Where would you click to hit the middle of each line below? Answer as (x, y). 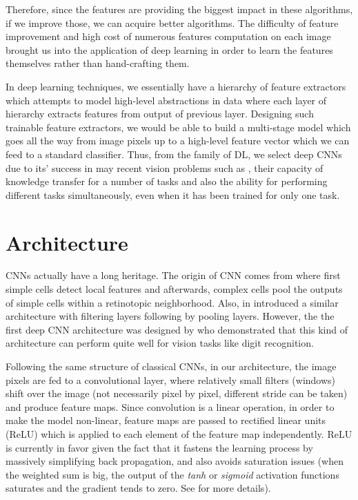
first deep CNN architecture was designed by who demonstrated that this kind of (177, 329)
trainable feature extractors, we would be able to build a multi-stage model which (178, 127)
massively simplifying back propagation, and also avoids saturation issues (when (175, 461)
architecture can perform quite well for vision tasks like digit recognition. (160, 343)
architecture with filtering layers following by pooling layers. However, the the (170, 316)
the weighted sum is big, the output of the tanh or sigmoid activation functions (172, 474)
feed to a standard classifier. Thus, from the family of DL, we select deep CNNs (174, 154)
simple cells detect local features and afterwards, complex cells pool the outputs (174, 289)
